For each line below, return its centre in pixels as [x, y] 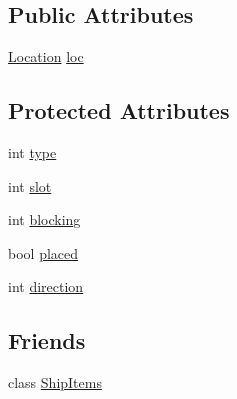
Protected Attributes [119, 110]
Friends [47, 340]
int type [32, 152]
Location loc [46, 56]
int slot [30, 185]
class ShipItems [55, 382]
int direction [46, 286]
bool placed [43, 252]
